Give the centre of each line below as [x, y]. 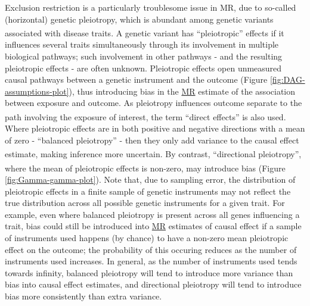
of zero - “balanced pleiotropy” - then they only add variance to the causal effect [152, 140]
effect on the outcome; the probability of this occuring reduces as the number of [151, 249]
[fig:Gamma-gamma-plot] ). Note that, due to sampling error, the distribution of [150, 179]
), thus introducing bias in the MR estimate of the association [182, 91]
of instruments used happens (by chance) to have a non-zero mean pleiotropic [147, 237]
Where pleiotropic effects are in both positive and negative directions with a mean [155, 128]
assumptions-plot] [37, 91]
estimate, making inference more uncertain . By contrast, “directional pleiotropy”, [153, 154]
